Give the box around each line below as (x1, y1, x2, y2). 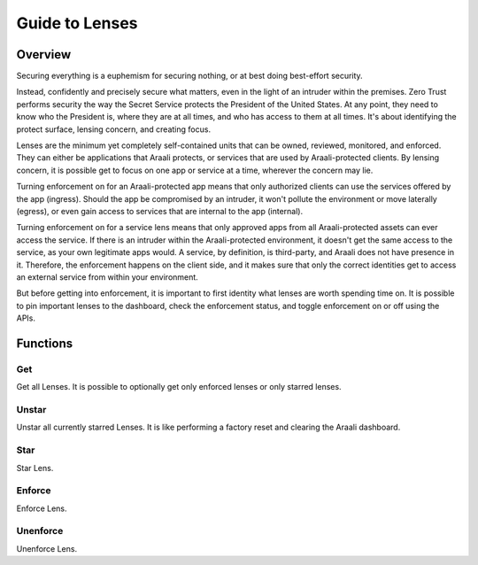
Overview (16, 47, 72, 62)
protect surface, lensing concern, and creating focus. (16, 124, 212, 135)
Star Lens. (16, 462, 54, 473)
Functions (16, 336, 73, 351)
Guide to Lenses (16, 13, 138, 33)
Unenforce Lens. (16, 543, 78, 553)
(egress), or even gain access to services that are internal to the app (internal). (16, 205, 304, 216)
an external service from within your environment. (16, 271, 198, 282)
